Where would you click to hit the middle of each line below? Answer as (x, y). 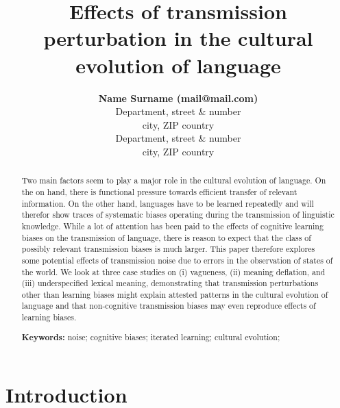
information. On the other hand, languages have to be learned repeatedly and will (168, 203)
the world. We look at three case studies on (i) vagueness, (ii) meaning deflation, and (173, 271)
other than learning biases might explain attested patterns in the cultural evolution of (175, 294)
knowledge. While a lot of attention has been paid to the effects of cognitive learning (172, 226)
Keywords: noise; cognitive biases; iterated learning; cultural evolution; (151, 337)
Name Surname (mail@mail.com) (178, 98)
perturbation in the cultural (178, 38)
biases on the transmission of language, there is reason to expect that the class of (166, 237)
